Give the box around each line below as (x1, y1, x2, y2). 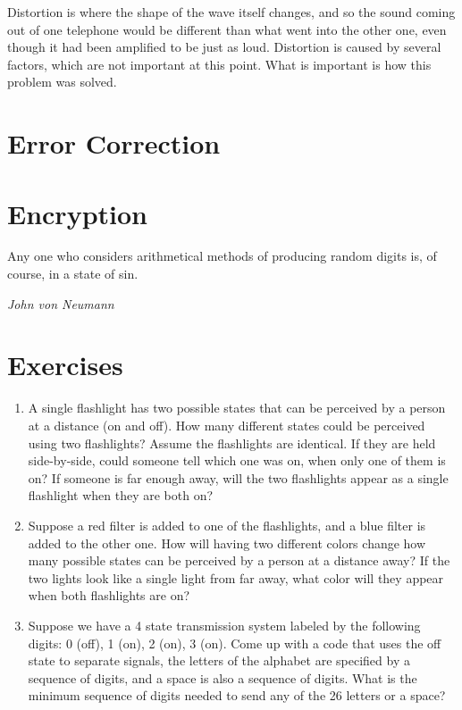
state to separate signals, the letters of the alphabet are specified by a (28, 651, 410, 670)
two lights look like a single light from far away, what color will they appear (28, 568, 444, 587)
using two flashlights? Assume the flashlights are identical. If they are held (28, 433, 436, 452)
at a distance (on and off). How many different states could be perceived (28, 415, 425, 434)
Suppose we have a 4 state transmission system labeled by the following (28, 615, 421, 634)
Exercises (7, 347, 123, 383)
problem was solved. (7, 72, 117, 91)
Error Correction (7, 125, 221, 162)
